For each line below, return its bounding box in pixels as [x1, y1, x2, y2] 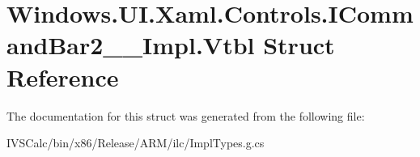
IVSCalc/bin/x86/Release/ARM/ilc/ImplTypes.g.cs [6, 134, 265, 151]
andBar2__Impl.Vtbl [6, 28, 255, 62]
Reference [6, 60, 119, 93]
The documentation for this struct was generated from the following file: [6, 107, 365, 124]
